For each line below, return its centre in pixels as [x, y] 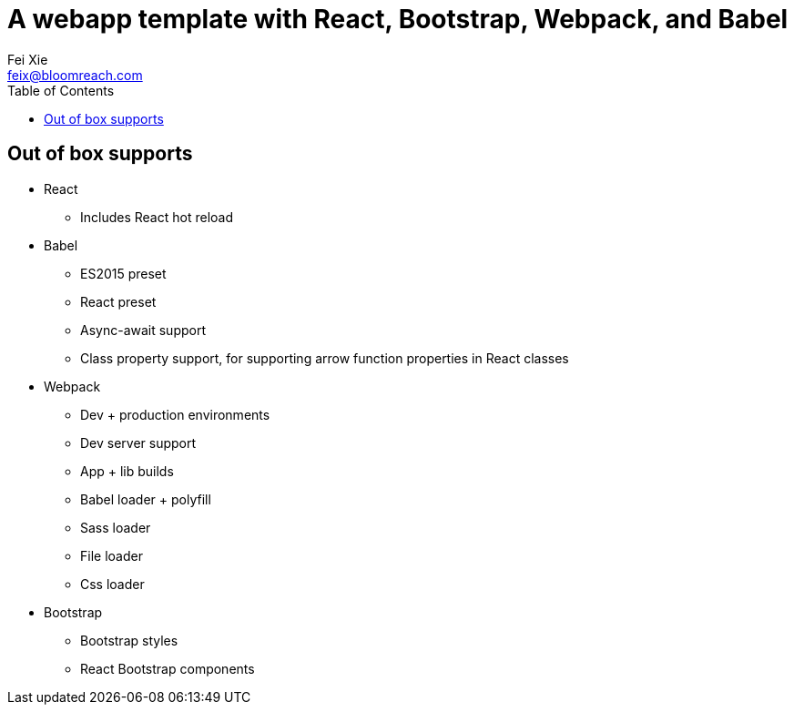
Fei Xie [28, 59]
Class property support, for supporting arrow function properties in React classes [325, 358]
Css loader [112, 584]
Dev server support [138, 442]
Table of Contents [61, 90]
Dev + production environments [175, 414]
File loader [112, 555]
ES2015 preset [123, 273]
